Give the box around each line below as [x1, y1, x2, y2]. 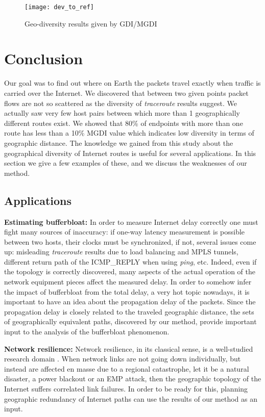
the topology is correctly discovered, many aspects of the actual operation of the [4, 266, 255, 277]
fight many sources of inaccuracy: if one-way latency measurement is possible [4, 226, 245, 237]
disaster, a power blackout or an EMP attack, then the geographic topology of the [4, 373, 261, 384]
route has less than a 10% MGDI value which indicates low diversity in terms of [4, 127, 254, 138]
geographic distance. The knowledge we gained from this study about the [4, 137, 233, 148]
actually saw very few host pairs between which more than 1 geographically [4, 108, 240, 118]
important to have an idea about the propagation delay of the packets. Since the [4, 296, 256, 307]
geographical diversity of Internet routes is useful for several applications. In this [4, 147, 256, 158]
